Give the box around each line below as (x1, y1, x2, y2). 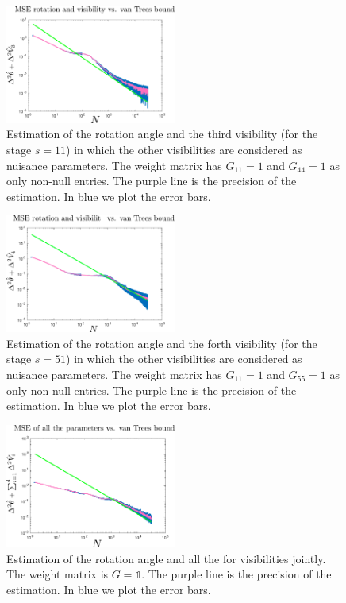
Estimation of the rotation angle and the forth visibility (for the (6, 334, 317, 351)
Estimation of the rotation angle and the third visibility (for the (6, 126, 318, 142)
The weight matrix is (6, 566, 109, 582)
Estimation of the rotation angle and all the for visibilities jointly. (6, 550, 326, 566)
